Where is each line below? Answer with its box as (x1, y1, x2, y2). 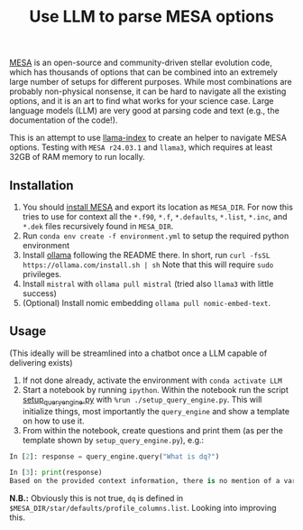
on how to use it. (22, 415, 85, 426)
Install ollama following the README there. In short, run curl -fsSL (22, 250, 271, 260)
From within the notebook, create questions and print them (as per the (22, 424, 284, 435)
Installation (9, 178, 74, 193)
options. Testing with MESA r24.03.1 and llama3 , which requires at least (9, 142, 273, 153)
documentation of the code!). (9, 115, 118, 126)
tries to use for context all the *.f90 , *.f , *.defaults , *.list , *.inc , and (22, 211, 288, 222)
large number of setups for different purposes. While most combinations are (9, 77, 292, 88)
